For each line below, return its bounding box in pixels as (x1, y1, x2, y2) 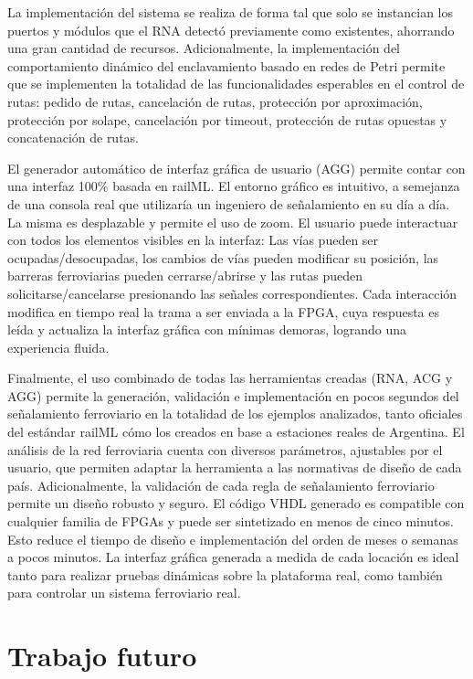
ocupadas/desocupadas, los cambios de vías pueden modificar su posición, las (7, 248, 439, 267)
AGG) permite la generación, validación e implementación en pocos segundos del (7, 386, 459, 405)
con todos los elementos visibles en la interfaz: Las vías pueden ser (7, 230, 379, 249)
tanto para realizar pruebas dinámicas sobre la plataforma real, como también (7, 565, 443, 584)
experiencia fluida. (7, 337, 110, 356)
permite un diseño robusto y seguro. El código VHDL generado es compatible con (7, 493, 465, 513)
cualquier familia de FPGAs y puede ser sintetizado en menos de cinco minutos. (7, 512, 454, 531)
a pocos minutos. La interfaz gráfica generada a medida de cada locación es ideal (7, 547, 459, 567)
